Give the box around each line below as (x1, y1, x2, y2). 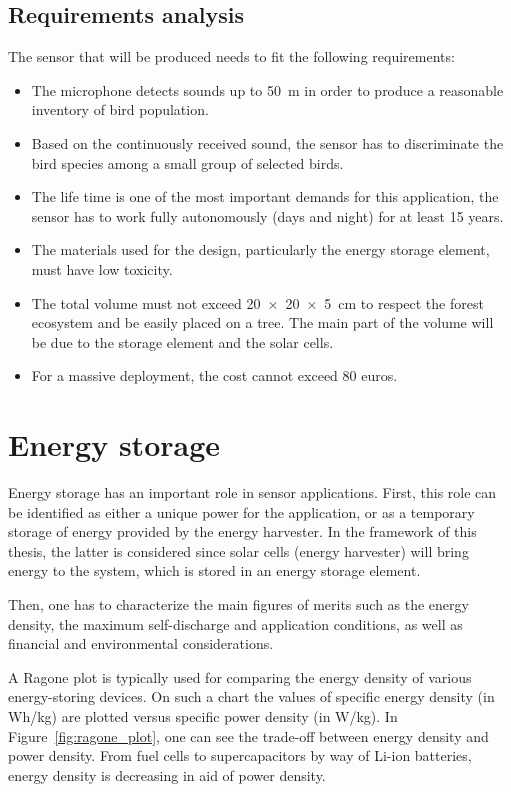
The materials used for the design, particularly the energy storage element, (31, 239, 490, 260)
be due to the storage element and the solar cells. (31, 331, 334, 352)
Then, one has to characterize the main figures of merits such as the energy (8, 594, 469, 615)
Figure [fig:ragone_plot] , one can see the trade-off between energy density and (8, 725, 489, 746)
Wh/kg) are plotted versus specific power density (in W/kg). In (8, 705, 398, 726)
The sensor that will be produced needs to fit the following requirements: (8, 46, 455, 67)
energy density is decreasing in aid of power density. (8, 764, 326, 785)
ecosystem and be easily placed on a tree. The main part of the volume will (31, 312, 494, 333)
